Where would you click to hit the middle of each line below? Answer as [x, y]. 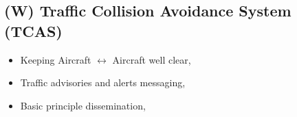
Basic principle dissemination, [83, 105]
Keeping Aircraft [56, 59]
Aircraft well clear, [152, 59]
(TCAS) [33, 30]
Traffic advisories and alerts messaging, [103, 82]
